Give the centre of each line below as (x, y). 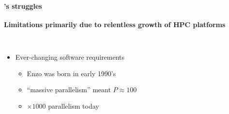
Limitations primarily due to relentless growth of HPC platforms (115, 24)
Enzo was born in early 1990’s (71, 73)
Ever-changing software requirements (70, 57)
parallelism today (74, 106)
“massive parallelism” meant (69, 90)
